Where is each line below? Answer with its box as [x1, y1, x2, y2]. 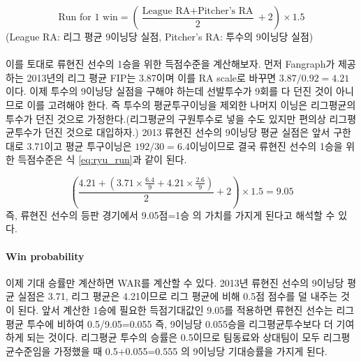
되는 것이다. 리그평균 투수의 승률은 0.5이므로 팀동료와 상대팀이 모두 [27, 330, 321, 345]
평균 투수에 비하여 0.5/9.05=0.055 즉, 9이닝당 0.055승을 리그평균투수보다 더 [6, 316, 333, 331]
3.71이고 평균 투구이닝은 [27, 138, 132, 153]
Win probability [6, 248, 84, 263]
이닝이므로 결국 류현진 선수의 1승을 [189, 138, 343, 153]
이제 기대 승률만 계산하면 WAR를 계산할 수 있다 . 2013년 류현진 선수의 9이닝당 [6, 275, 344, 289]
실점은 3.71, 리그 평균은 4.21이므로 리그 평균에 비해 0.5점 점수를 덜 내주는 [17, 289, 338, 303]
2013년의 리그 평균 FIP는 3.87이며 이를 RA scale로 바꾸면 [27, 70, 277, 84]
